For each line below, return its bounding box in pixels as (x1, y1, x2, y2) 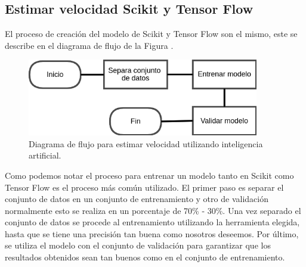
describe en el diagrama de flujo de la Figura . (5, 39, 174, 51)
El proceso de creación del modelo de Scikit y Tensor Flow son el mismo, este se (5, 27, 298, 40)
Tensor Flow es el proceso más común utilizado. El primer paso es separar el (5, 181, 284, 193)
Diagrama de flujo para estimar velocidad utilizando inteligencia (29, 137, 263, 150)
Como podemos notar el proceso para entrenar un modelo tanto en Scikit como (5, 169, 294, 181)
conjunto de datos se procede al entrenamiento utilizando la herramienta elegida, (5, 216, 300, 228)
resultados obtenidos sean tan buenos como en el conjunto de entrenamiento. (5, 251, 285, 263)
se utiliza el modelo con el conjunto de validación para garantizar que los (5, 239, 271, 252)
